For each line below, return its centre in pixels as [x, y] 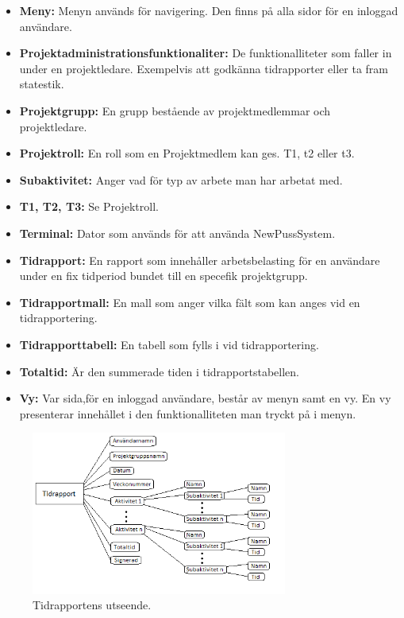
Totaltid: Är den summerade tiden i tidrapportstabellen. [160, 371]
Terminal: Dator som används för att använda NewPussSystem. [177, 233]
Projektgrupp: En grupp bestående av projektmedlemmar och [175, 110]
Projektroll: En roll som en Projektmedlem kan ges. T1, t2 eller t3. [187, 153]
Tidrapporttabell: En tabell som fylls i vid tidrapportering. [169, 344]
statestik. [42, 84]
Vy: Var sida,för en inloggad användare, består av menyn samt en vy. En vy [205, 398]
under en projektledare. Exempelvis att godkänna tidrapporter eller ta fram [204, 68]
